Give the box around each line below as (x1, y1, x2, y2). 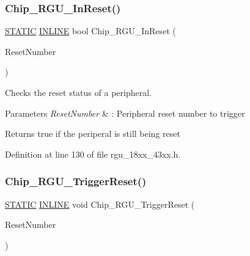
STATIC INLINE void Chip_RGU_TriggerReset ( (5, 197, 195, 210)
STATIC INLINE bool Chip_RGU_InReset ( (5, 24, 176, 37)
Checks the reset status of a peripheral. (5, 86, 152, 98)
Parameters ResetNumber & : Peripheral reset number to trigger (5, 106, 245, 119)
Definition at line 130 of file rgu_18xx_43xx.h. (5, 147, 181, 160)
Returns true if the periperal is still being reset (5, 127, 180, 140)
